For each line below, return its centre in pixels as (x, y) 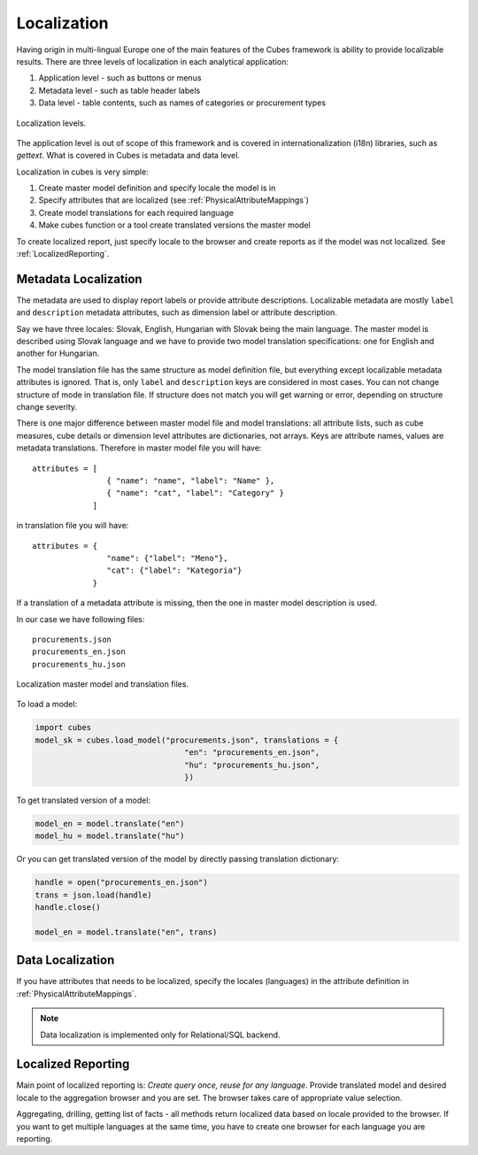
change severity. (47, 407)
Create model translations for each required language (136, 212)
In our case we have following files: (81, 619)
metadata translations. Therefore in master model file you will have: (139, 448)
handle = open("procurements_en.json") (121, 882)
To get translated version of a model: (83, 800)
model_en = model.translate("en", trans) (126, 932)
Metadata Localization (79, 279)
